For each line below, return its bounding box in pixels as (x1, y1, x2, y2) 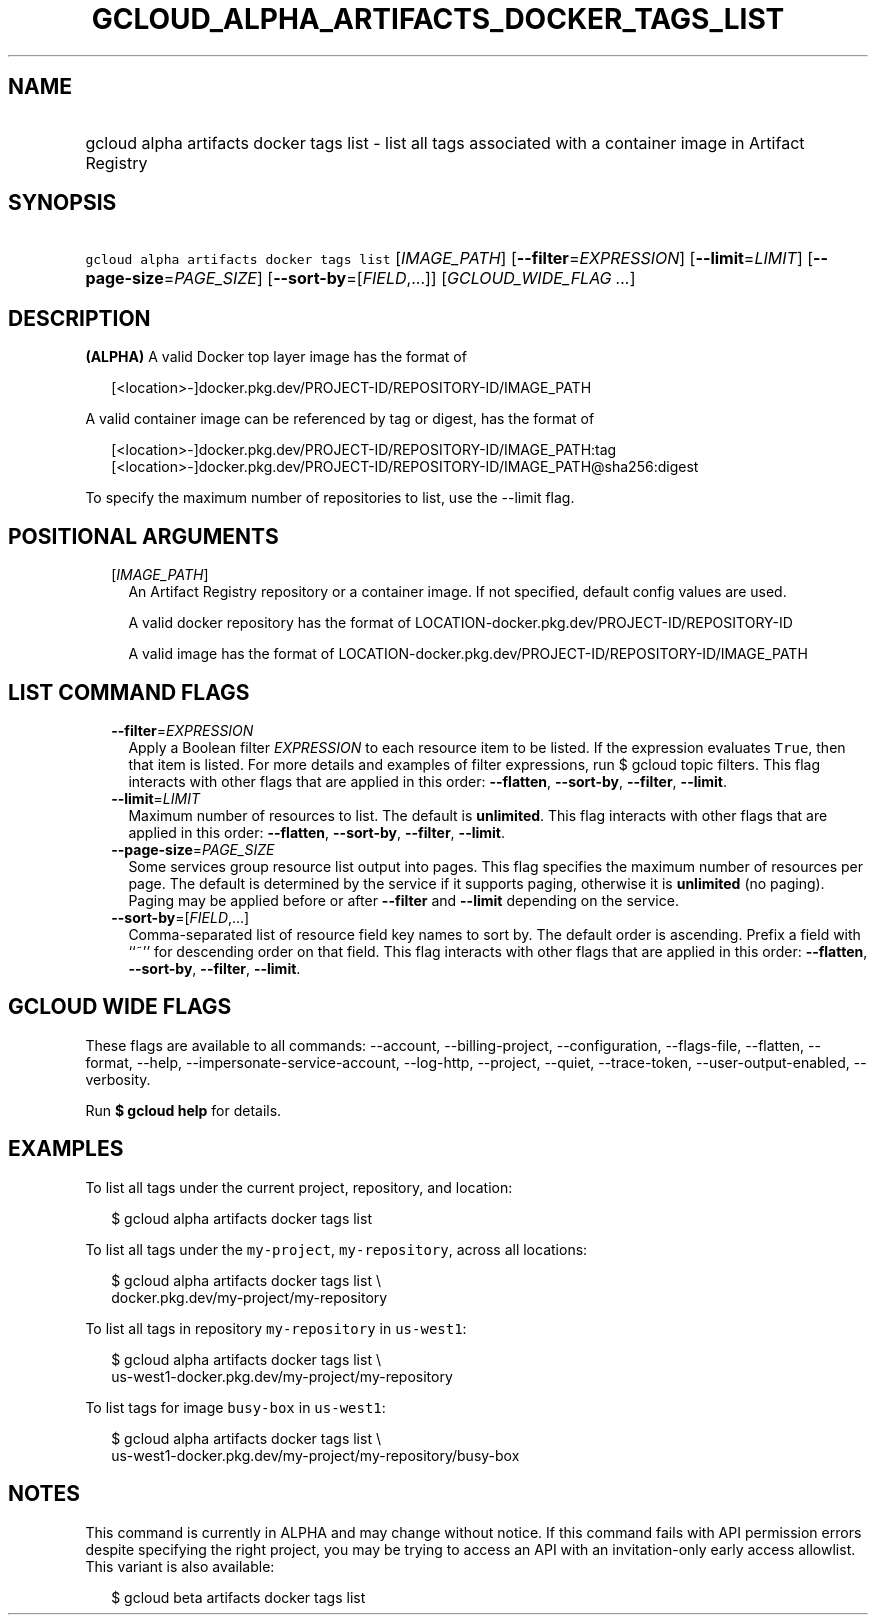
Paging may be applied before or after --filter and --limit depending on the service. (128, 891, 679, 909)
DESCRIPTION (8, 305, 151, 331)
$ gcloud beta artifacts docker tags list (111, 1588, 366, 1606)
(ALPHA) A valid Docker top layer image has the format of (85, 348, 467, 366)
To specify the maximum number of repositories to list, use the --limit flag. (85, 489, 575, 507)
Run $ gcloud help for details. (85, 1101, 282, 1119)
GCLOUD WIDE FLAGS (8, 994, 232, 1020)
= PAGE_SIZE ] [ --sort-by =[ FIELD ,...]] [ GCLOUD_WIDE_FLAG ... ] (163, 268, 636, 289)
